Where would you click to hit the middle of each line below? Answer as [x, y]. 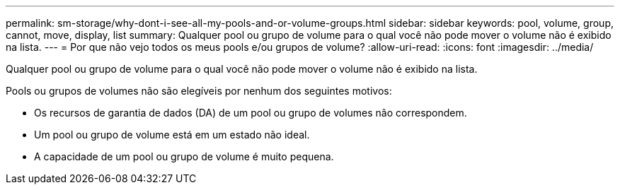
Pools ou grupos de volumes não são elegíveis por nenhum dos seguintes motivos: [199, 91]
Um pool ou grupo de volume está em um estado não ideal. [172, 135]
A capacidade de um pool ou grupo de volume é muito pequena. [184, 156]
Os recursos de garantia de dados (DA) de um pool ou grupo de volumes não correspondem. [251, 113]
